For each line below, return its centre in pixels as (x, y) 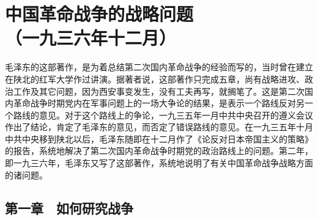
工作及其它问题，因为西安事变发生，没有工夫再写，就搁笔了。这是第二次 (159, 91)
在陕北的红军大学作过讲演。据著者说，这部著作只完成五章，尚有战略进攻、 (155, 79)
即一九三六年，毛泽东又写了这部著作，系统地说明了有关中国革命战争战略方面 (159, 163)
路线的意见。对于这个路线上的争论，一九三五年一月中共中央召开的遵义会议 (163, 115)
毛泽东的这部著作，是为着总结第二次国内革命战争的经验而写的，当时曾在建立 (159, 67)
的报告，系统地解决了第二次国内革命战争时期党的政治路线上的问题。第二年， (159, 151)
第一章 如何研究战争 (69, 207)
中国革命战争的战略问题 (99, 14)
